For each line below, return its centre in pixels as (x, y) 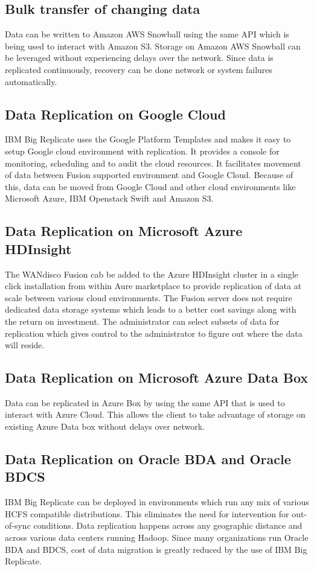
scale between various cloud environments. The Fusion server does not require (149, 297)
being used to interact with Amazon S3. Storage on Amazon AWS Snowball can (153, 46)
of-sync (18, 525)
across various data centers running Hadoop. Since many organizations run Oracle (157, 538)
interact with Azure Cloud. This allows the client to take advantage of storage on (155, 414)
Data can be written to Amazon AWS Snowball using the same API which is (147, 34)
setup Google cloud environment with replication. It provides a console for (142, 151)
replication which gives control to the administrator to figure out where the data (154, 333)
